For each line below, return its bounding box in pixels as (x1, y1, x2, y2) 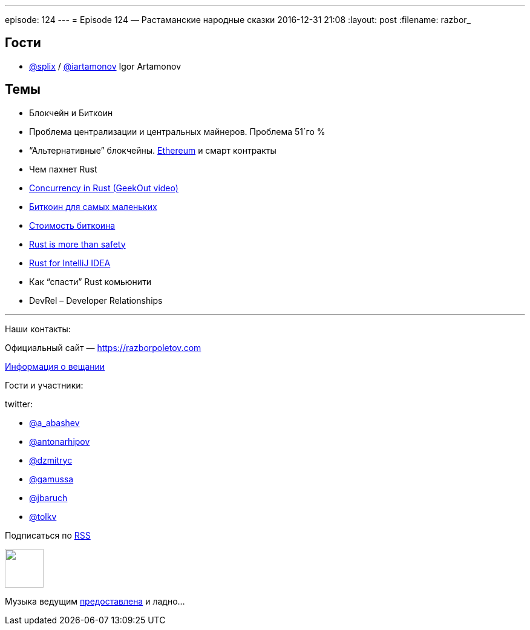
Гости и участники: (5, 379, 83, 390)
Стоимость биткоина (29, 220, 116, 231)
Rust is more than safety (29, 238, 126, 249)
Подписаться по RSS (5, 530, 91, 540)
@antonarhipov (29, 436, 90, 447)
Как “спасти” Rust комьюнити (29, 276, 152, 287)
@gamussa (29, 473, 74, 484)
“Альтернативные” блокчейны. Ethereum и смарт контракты (29, 145, 276, 156)
